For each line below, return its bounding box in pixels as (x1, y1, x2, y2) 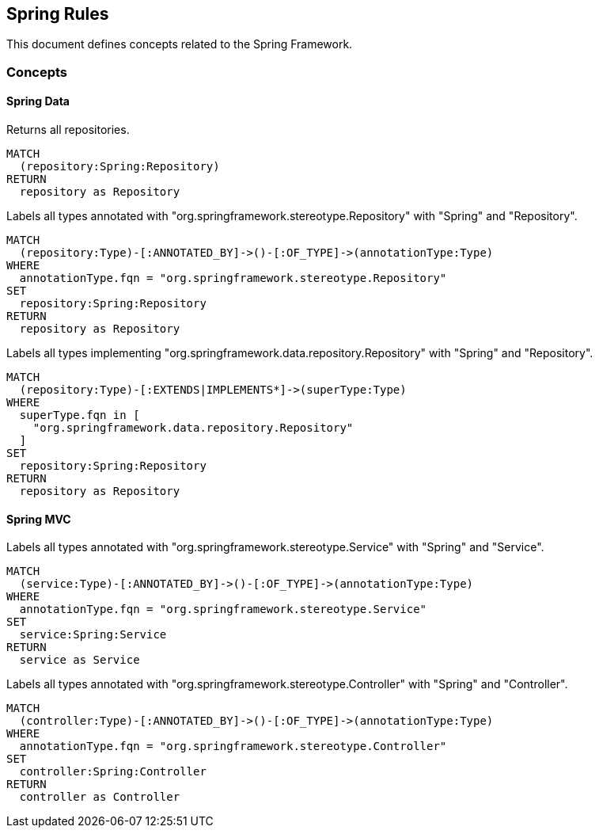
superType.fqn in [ (19, 409, 140, 422)
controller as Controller (19, 790, 180, 804)
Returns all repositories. (6, 123, 130, 137)
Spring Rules (6, 4, 109, 24)
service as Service (19, 653, 140, 667)
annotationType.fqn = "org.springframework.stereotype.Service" (19, 603, 427, 616)
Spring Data (6, 94, 70, 109)
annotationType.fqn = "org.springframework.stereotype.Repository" (19, 272, 447, 285)
